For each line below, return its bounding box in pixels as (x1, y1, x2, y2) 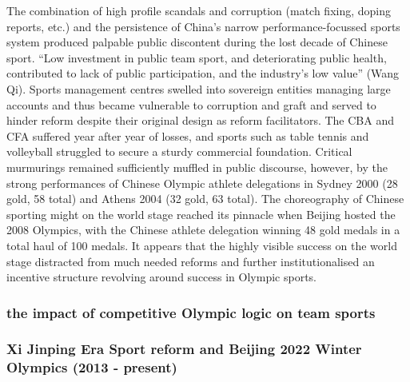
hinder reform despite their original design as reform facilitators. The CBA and (6, 112, 394, 129)
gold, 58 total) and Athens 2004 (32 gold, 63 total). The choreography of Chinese (6, 190, 404, 207)
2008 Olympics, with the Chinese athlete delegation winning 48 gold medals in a (6, 221, 400, 238)
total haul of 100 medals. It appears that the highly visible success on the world (6, 237, 397, 253)
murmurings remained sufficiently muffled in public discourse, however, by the (6, 158, 388, 175)
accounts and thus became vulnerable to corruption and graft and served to (6, 96, 376, 113)
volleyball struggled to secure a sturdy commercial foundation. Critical (6, 143, 352, 160)
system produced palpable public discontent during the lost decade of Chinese (6, 34, 388, 50)
